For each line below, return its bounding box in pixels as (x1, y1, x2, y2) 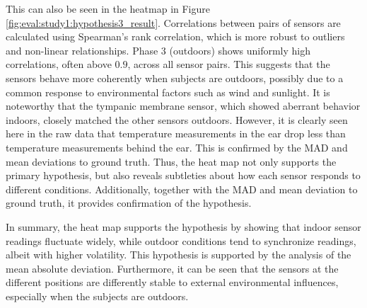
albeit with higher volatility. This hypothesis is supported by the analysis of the (6, 247, 351, 262)
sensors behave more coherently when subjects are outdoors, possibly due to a (6, 70, 344, 85)
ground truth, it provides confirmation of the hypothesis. (6, 195, 252, 210)
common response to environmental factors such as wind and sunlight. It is (6, 84, 330, 99)
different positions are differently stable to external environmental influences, (6, 275, 339, 290)
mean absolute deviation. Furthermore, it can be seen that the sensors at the (6, 261, 339, 275)
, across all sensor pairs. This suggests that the (127, 57, 330, 72)
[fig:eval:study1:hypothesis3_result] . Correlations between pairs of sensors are (6, 15, 341, 30)
